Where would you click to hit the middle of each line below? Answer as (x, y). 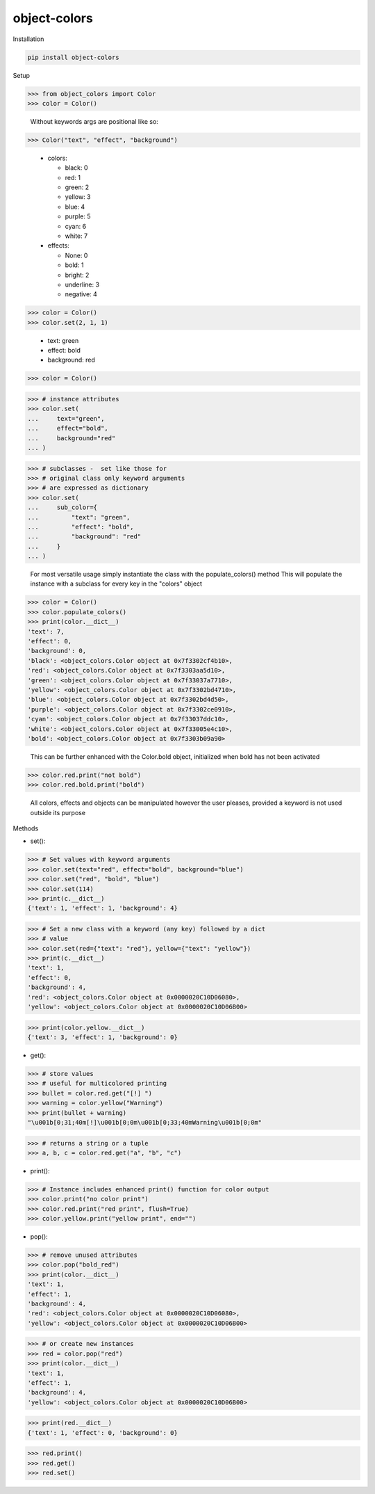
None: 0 (76, 255)
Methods (26, 828)
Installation (28, 39)
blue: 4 (75, 207)
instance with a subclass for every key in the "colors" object (116, 584)
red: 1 (73, 177)
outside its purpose (58, 812)
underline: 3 (82, 284)
